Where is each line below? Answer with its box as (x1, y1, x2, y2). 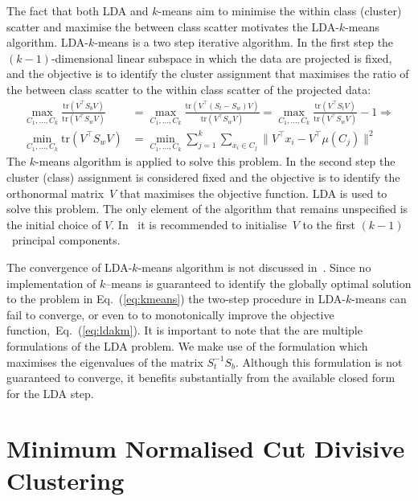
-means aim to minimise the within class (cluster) (158, 2, 402, 18)
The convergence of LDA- (6, 258, 133, 275)
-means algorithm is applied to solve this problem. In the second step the (35, 153, 395, 170)
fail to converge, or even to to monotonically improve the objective (6, 306, 334, 322)
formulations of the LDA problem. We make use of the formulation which (6, 337, 368, 354)
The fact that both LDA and (6, 2, 149, 18)
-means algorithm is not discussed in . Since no (137, 258, 371, 275)
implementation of (6, 274, 96, 291)
